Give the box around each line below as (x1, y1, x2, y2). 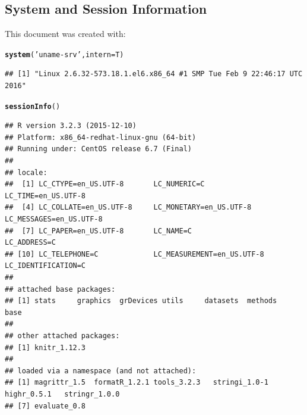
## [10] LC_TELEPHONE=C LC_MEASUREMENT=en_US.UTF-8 (5, 249, 264, 258)
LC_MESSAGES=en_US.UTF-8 (5, 215, 103, 224)
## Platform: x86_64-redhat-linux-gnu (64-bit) (5, 133, 197, 142)
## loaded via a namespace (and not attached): (5, 366, 197, 375)
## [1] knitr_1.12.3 (5, 343, 86, 352)
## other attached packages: (5, 331, 120, 340)
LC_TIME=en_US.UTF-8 (5, 191, 86, 200)
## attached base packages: (5, 285, 116, 294)
